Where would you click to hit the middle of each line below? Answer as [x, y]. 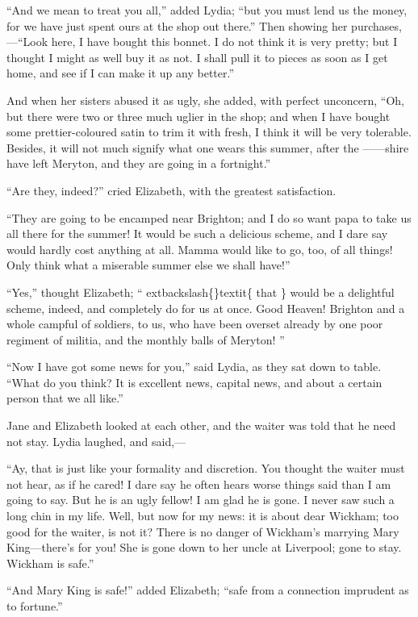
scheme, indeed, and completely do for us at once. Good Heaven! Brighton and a [206, 308]
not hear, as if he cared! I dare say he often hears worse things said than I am [199, 484]
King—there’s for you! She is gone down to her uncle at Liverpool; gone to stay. [204, 547]
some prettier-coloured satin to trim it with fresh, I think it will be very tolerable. [209, 132]
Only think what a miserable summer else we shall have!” [148, 265]
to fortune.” [35, 606]
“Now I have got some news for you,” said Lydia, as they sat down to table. [194, 367]
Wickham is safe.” [50, 563]
